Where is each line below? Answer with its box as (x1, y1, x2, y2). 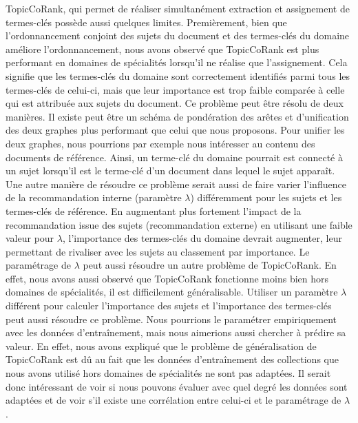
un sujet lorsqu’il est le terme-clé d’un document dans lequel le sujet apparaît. (6, 163, 335, 178)
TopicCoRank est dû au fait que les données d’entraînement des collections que (6, 352, 339, 367)
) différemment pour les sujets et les (190, 190, 342, 205)
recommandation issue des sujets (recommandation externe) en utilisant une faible (6, 217, 352, 231)
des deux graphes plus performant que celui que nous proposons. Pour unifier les (6, 123, 345, 137)
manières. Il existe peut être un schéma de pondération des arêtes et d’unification (6, 109, 349, 123)
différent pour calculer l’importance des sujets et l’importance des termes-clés (6, 298, 332, 313)
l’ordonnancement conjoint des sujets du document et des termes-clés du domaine (6, 28, 350, 43)
